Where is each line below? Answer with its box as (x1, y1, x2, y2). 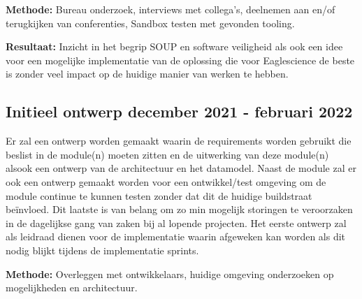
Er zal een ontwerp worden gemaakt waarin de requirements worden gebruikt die (6, 133, 352, 148)
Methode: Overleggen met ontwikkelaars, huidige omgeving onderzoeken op (6, 266, 334, 281)
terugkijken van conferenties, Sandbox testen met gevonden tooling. (6, 15, 295, 30)
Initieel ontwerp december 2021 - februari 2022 (6, 101, 353, 122)
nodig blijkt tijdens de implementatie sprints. (6, 242, 199, 257)
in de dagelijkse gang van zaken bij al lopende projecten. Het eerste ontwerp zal (6, 215, 347, 230)
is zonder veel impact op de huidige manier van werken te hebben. (6, 66, 289, 81)
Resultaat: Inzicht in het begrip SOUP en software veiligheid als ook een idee (6, 39, 343, 54)
